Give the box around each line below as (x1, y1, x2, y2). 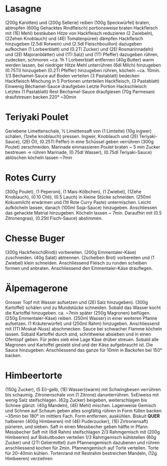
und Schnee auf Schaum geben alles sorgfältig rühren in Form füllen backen (5, 407, 162, 413)
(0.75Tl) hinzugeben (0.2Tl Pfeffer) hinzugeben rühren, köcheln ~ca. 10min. (5, 67, 161, 73)
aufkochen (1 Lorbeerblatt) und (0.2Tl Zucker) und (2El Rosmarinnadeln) (5, 46, 154, 52)
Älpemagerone (5, 282, 68, 294)
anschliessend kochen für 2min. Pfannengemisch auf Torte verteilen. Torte (5, 444, 159, 450)
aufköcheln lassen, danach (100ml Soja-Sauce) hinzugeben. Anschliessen (5, 204, 158, 210)
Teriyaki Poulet (5, 111, 69, 123)
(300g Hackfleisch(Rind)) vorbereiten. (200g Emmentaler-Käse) (5, 249, 137, 255)
